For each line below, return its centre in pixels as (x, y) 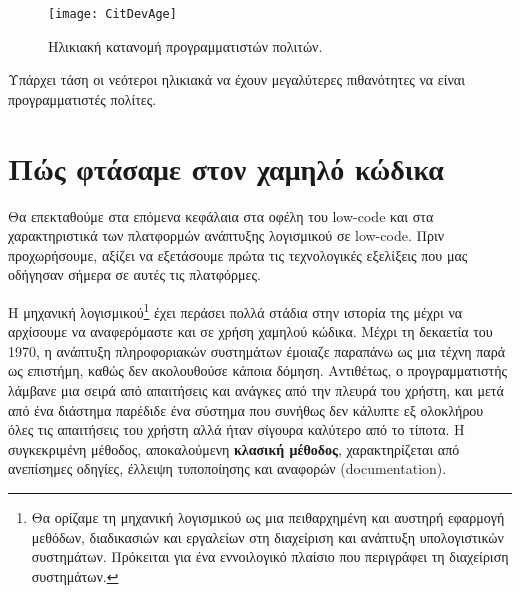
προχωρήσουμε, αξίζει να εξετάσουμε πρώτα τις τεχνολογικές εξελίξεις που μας (238, 254)
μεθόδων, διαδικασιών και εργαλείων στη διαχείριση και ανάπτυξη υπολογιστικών (267, 536)
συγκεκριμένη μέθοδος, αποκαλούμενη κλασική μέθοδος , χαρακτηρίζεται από (234, 448)
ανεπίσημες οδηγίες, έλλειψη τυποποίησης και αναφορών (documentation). (227, 468)
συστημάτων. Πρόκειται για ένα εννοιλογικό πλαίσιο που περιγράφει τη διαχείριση (270, 556)
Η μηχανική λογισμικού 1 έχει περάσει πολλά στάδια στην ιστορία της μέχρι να (235, 310)
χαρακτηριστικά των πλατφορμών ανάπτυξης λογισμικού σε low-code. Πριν (226, 235)
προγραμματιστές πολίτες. (82, 98)
